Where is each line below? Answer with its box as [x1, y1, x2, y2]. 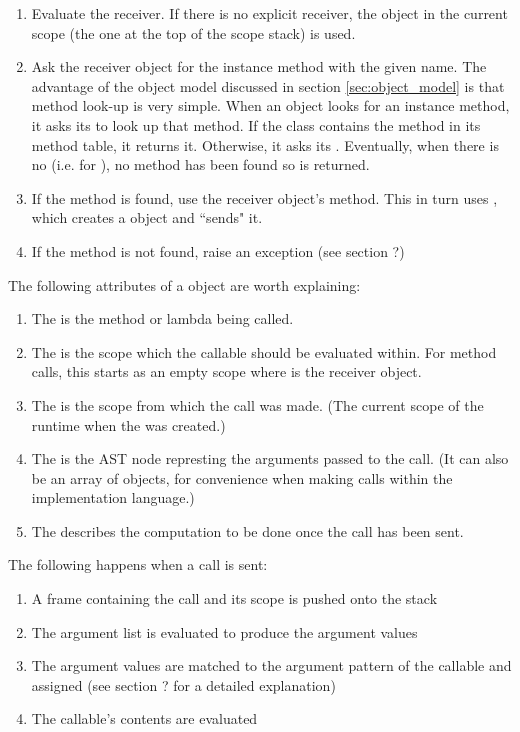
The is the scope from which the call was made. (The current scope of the [31, 394, 484, 415]
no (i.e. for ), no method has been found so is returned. [31, 154, 370, 175]
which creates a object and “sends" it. [31, 207, 263, 228]
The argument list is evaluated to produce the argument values [31, 621, 418, 642]
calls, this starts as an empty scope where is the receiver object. [31, 361, 422, 382]
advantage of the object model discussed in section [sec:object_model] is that [31, 75, 505, 96]
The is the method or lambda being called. [31, 308, 294, 329]
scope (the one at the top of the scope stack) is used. [31, 22, 356, 43]
